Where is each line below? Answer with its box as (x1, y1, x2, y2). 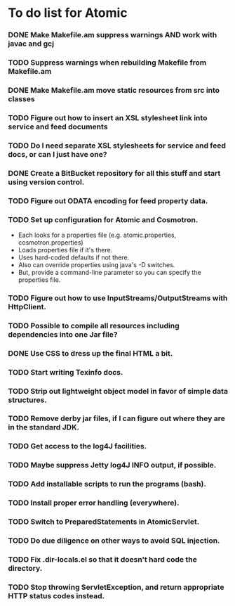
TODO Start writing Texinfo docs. (8, 367, 123, 377)
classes (8, 94, 35, 103)
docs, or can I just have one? (8, 149, 107, 159)
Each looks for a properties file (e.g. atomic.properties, (18, 231, 177, 239)
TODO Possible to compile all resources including (8, 321, 180, 330)
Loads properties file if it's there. (18, 245, 113, 254)
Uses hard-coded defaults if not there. (18, 253, 130, 262)
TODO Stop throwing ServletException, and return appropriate (8, 582, 224, 592)
